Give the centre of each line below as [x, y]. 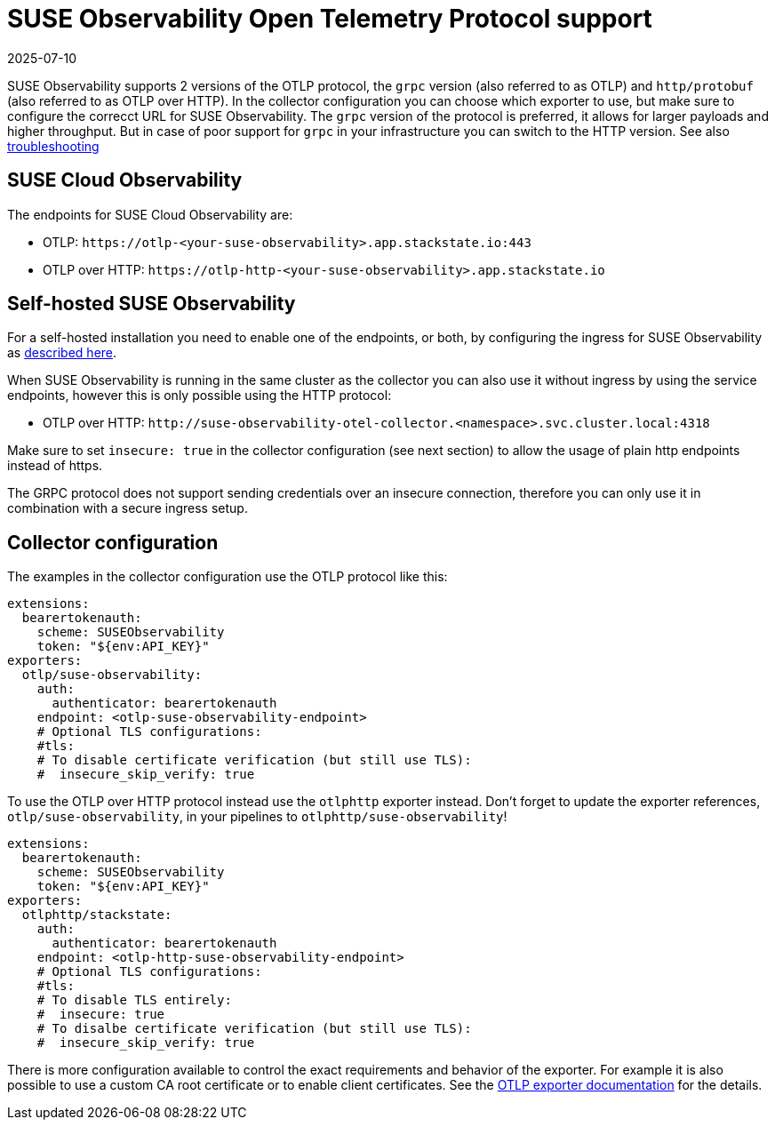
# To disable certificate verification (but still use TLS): [254, 760]
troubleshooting [53, 146]
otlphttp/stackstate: [97, 915]
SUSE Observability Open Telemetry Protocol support [330, 19]
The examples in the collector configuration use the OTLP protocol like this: [228, 577]
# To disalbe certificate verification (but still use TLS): [254, 1029]
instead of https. [55, 466]
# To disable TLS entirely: [134, 1000]
